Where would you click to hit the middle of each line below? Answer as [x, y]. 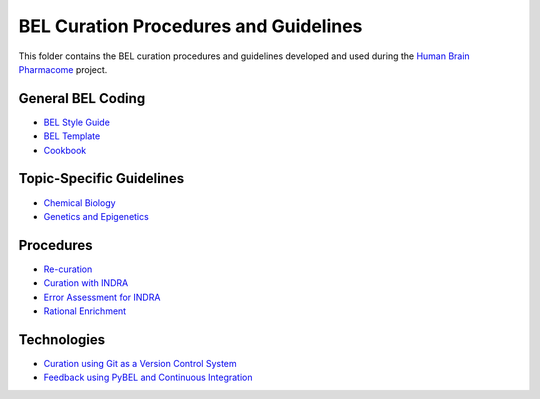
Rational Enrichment [85, 311]
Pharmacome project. [63, 69]
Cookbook [65, 150]
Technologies [62, 339]
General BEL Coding [82, 98]
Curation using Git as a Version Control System [140, 363]
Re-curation [68, 269]
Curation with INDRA [86, 283]
